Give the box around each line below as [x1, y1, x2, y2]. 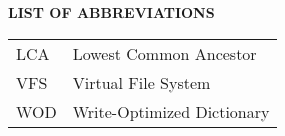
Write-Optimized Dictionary [72, 99, 270, 123]
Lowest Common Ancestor [72, 41, 257, 65]
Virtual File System [72, 70, 211, 94]
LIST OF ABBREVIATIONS [8, 2, 215, 22]
